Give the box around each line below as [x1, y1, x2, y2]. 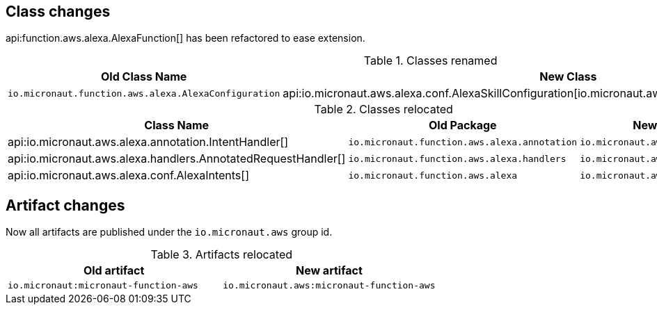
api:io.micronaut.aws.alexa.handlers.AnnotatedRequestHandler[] [8, 152, 346, 166]
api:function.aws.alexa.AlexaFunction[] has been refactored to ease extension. [6, 32, 365, 44]
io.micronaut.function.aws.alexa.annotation [348, 136, 578, 147]
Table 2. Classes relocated [314, 102, 453, 117]
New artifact [295, 263, 363, 278]
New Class [539, 70, 597, 84]
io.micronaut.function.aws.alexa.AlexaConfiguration [8, 88, 280, 99]
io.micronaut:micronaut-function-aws [8, 280, 198, 291]
